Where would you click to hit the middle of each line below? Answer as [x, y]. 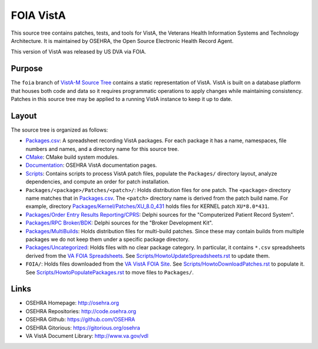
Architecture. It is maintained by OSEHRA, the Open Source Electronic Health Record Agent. [122, 41]
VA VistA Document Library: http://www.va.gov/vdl [87, 336]
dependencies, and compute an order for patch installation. [98, 182]
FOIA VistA [38, 15]
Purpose [27, 68]
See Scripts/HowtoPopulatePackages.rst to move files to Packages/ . [110, 272]
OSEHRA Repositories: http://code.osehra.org [81, 311]
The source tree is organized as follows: [59, 130]
